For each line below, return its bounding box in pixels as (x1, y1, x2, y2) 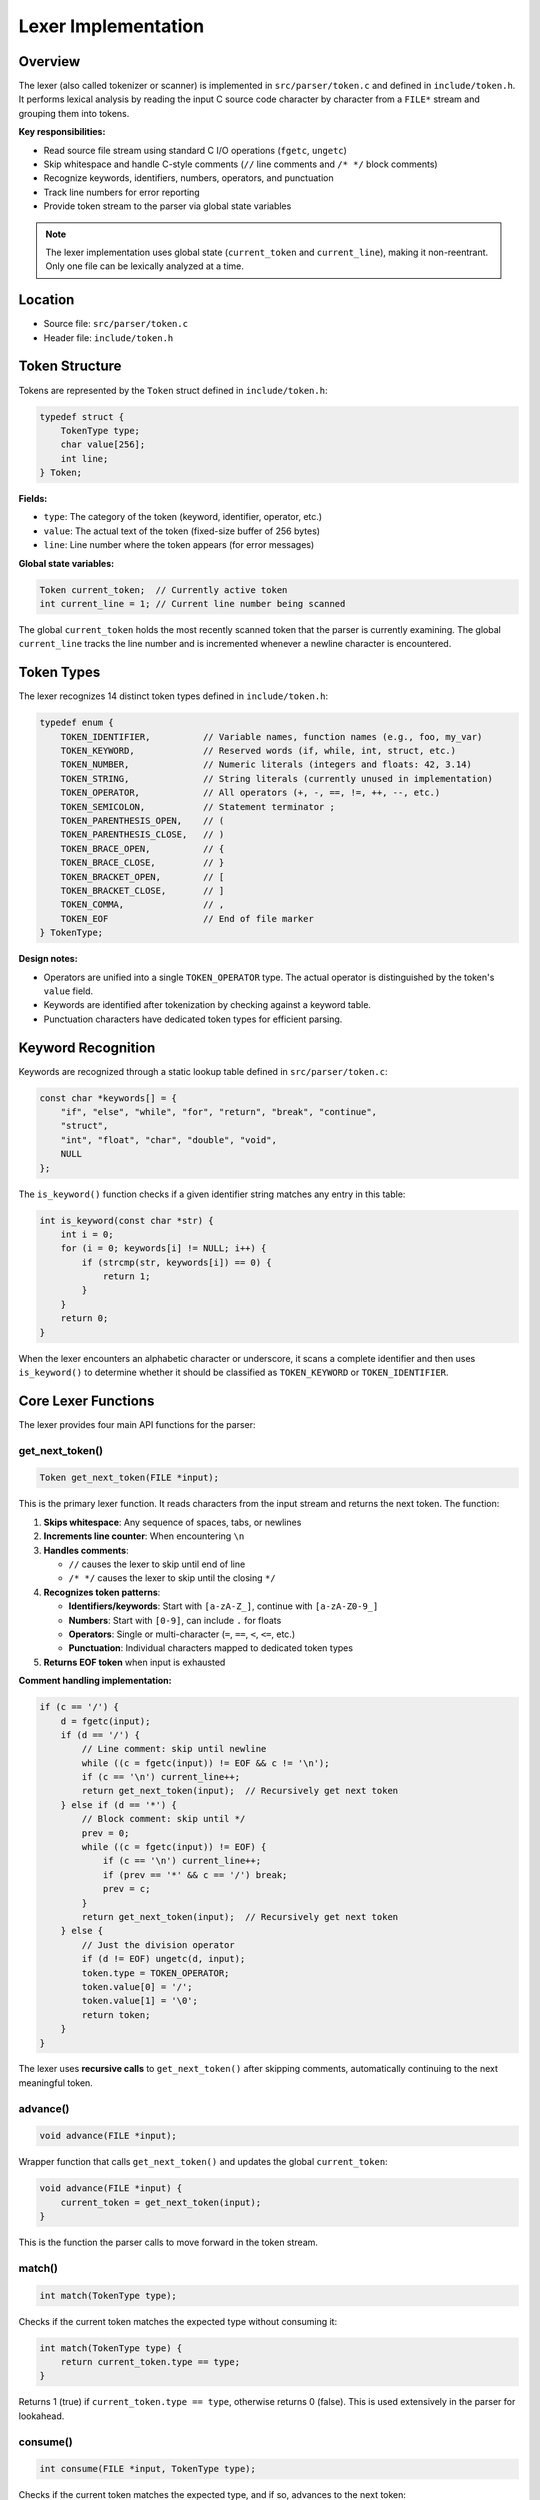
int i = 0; (60, 1228, 114, 1240)
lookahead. (18, 2410, 65, 2422)
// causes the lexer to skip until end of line (68, 1558, 246, 1570)
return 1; (102, 1271, 151, 1282)
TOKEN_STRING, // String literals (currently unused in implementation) (60, 773, 494, 784)
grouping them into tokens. (18, 107, 130, 119)
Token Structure (18, 358, 122, 375)
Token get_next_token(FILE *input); (39, 1472, 220, 1484)
